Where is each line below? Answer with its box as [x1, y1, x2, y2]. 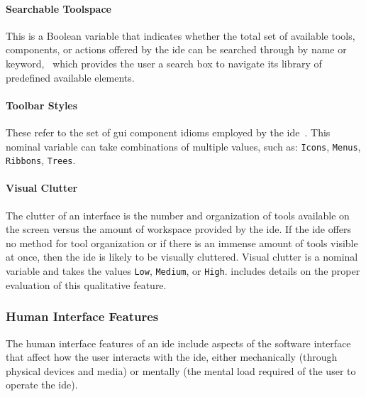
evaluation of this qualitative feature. [6, 277, 167, 292]
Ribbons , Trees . [6, 153, 76, 168]
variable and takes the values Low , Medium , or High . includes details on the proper [6, 263, 360, 278]
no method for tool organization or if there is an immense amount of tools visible [6, 235, 358, 250]
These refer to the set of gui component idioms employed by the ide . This [6, 124, 331, 139]
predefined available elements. [6, 70, 135, 85]
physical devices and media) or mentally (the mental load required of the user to [6, 363, 356, 378]
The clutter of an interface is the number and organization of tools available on [6, 207, 350, 222]
